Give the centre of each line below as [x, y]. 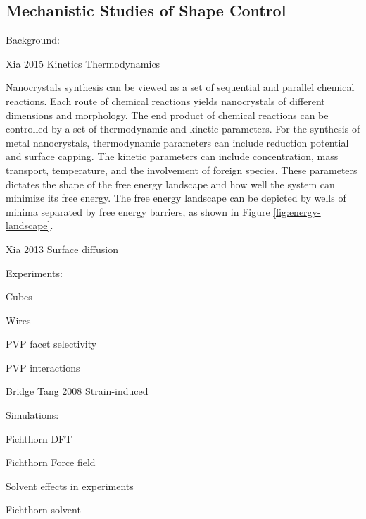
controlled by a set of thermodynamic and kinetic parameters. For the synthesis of [183, 129]
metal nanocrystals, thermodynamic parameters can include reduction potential [177, 142]
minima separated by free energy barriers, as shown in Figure [138, 211]
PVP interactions [43, 367]
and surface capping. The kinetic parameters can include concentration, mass [172, 156]
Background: [33, 40]
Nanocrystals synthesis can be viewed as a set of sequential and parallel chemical [180, 87]
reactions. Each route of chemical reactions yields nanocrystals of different [165, 100]
